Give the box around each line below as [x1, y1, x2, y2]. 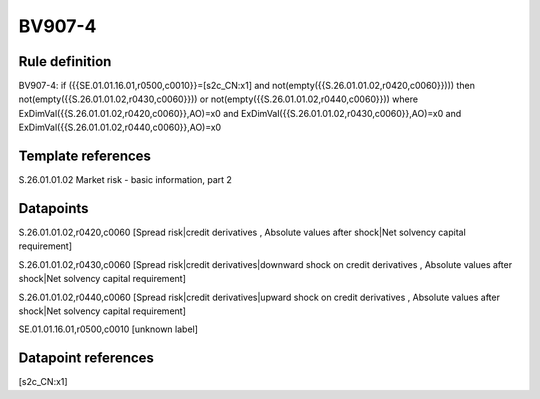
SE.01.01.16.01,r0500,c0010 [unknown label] [18, 323, 199, 335]
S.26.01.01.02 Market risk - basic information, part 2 [18, 174, 232, 186]
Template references [18, 148, 152, 165]
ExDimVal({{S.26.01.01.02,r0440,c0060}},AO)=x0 [18, 121, 222, 134]
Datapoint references [18, 350, 155, 367]
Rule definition [18, 53, 112, 70]
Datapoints [18, 200, 89, 217]
